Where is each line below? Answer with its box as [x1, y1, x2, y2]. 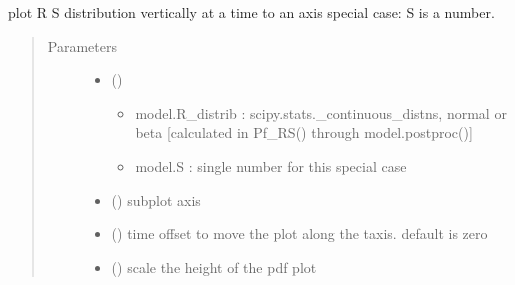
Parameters [47, 35, 117, 56]
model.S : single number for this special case [135, 155, 407, 176]
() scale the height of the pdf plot [111, 256, 317, 277]
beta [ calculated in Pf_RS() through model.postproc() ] [135, 122, 473, 143]
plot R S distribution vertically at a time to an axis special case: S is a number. [8, 2, 495, 22]
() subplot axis [111, 189, 201, 210]
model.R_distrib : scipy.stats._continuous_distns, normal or [135, 102, 507, 123]
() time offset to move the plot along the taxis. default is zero [111, 223, 488, 244]
